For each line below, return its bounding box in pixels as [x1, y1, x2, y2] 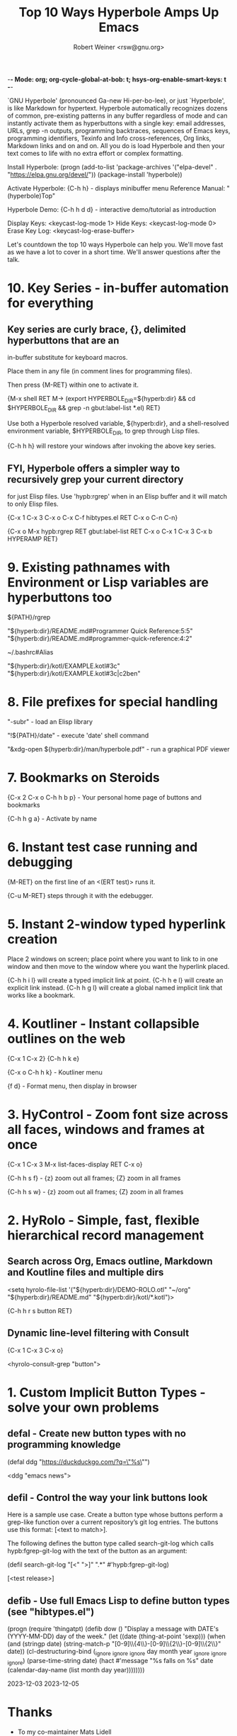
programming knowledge [7, 1439, 122, 1451]
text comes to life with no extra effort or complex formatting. [7, 149, 183, 157]
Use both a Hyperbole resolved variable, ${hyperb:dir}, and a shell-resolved [7, 419, 229, 427]
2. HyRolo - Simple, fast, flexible [7, 1212, 200, 1228]
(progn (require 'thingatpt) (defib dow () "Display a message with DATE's [7, 1625, 219, 1633]
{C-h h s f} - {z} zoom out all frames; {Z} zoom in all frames [7, 1174, 181, 1182]
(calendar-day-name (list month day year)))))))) [7, 1665, 145, 1674]
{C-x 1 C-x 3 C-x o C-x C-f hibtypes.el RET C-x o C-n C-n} [7, 514, 178, 522]
